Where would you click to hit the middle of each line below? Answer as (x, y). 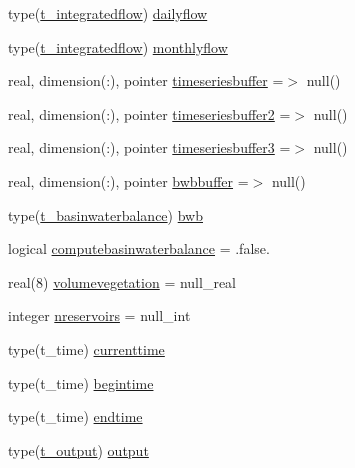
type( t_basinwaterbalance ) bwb (105, 214)
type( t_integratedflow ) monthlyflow (118, 46)
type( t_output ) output (78, 449)
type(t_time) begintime (81, 382)
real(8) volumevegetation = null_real (122, 281)
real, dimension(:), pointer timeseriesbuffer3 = (149, 147)
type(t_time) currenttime (86, 348)
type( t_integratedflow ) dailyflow (108, 13)
